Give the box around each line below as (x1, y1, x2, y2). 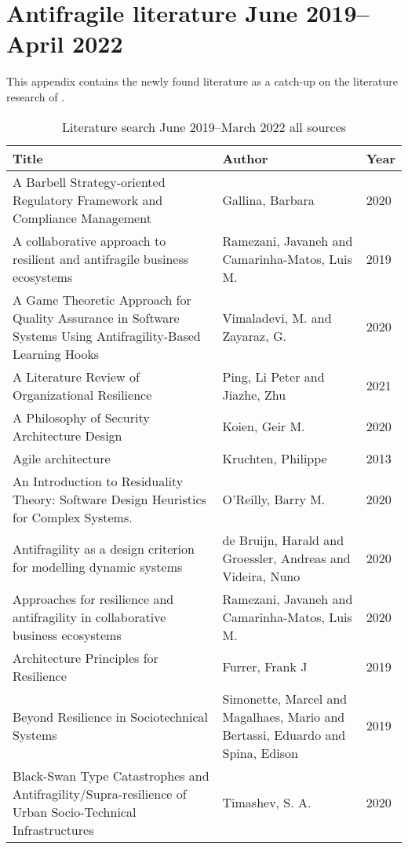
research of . (6, 88, 65, 104)
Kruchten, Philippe (222, 448, 327, 467)
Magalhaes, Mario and (222, 707, 345, 726)
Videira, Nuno (222, 566, 301, 585)
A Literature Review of (13, 367, 140, 386)
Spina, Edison (222, 743, 298, 762)
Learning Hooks (13, 344, 100, 363)
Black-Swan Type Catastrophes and (13, 766, 209, 785)
